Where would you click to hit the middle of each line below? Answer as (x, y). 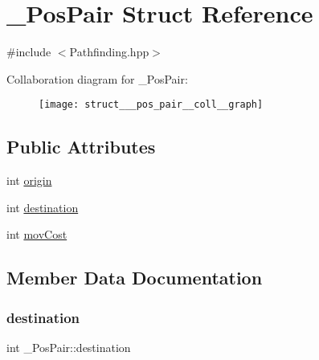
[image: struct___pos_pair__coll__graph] (151, 105)
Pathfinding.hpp (109, 52)
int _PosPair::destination (69, 347)
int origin (29, 180)
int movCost (37, 234)
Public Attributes (81, 147)
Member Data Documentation (135, 278)
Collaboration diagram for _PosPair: (97, 78)
